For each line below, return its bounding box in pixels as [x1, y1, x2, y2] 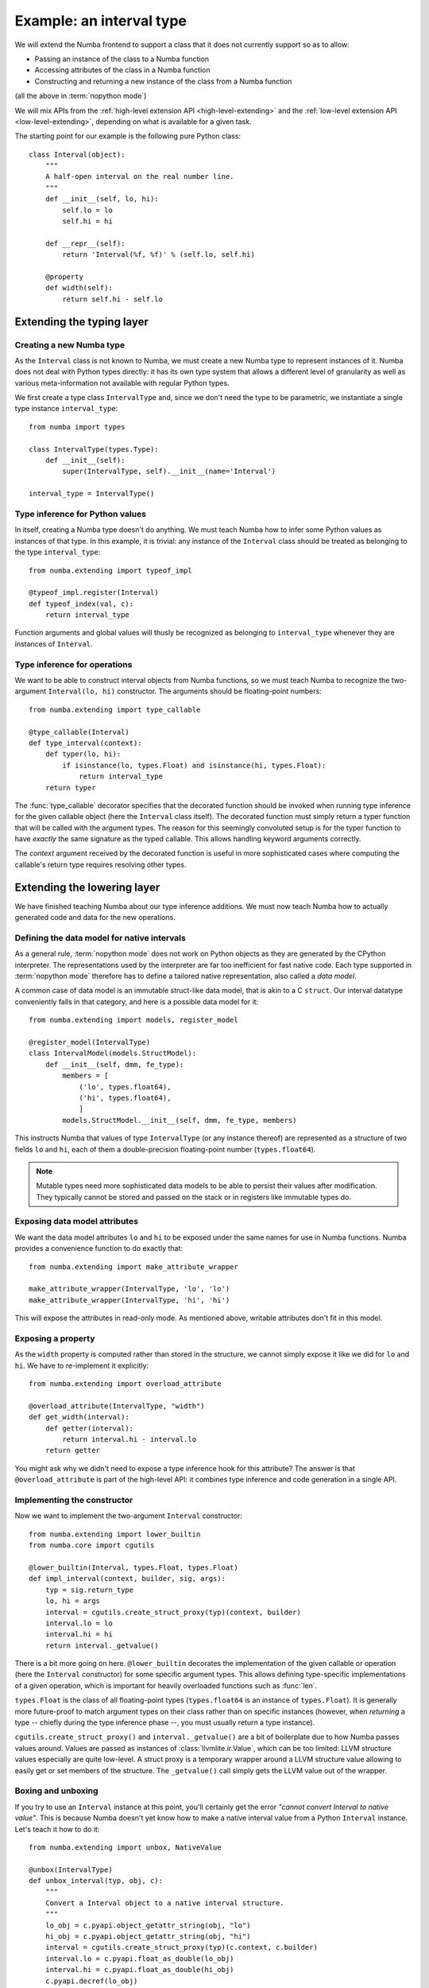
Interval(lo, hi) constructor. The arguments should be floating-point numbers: [48, 686, 322, 696]
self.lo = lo [62, 205, 113, 215]
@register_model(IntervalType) [29, 1038, 151, 1047]
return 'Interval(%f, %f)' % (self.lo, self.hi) [62, 250, 256, 259]
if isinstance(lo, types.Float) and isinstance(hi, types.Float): [62, 760, 327, 770]
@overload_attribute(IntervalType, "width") [29, 1401, 206, 1411]
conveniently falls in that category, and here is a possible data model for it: [14, 996, 259, 1006]
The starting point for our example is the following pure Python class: [14, 131, 242, 141]
